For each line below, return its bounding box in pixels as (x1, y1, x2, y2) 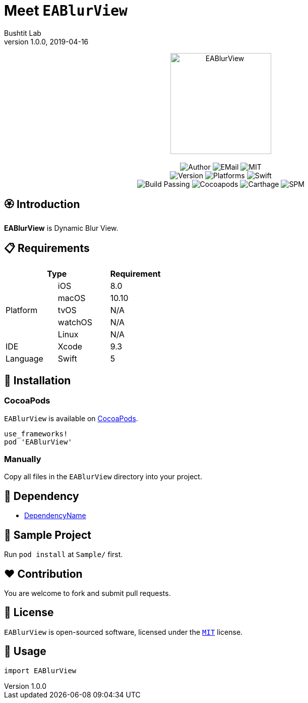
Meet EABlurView (4, 2, 128, 19)
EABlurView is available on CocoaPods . (4, 414, 138, 423)
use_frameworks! (4, 429, 68, 438)
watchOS (57, 317, 93, 328)
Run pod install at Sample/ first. (4, 550, 123, 559)
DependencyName (24, 511, 86, 520)
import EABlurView (4, 666, 77, 675)
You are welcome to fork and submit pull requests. (4, 588, 171, 597)
